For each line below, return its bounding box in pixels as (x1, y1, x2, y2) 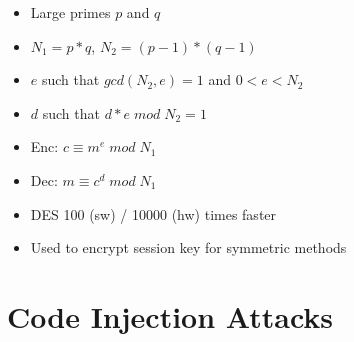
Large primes (30, 2, 111, 22)
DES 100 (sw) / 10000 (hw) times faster (30, 203, 277, 224)
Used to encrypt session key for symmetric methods (30, 237, 347, 258)
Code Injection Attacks (7, 295, 334, 336)
